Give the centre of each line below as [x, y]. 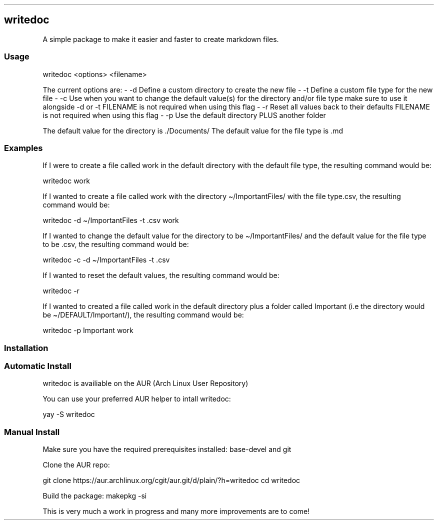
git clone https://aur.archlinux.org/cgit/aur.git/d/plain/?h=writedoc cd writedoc [171, 480]
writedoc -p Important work [88, 330]
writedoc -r [61, 291]
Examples [23, 148]
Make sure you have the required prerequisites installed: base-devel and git [167, 449]
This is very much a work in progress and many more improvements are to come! [176, 511]
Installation [26, 348]
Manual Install [32, 432]
